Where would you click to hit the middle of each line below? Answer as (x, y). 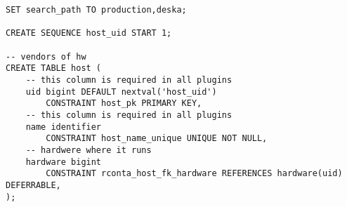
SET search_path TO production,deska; (96, 10)
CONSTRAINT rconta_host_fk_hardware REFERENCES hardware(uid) (194, 174)
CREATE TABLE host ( (54, 68)
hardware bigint (64, 162)
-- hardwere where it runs (89, 150)
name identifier (64, 127)
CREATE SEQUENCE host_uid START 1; (89, 33)
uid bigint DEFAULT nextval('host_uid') (121, 92)
